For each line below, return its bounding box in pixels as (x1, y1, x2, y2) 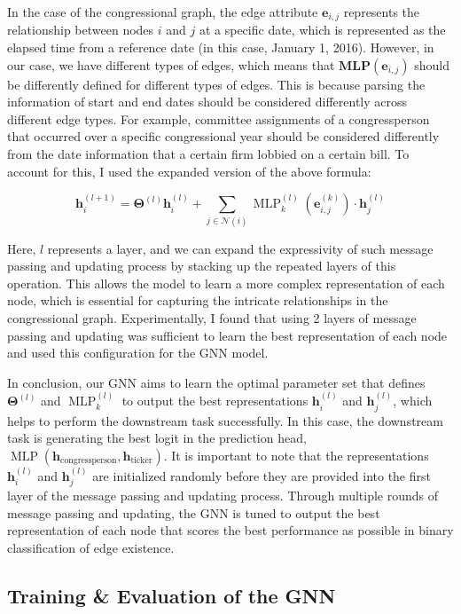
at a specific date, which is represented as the (199, 20, 446, 39)
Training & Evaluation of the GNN (7, 581, 336, 609)
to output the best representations (121, 391, 309, 410)
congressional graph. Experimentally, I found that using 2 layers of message (7, 308, 417, 327)
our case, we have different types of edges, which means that (7, 55, 335, 74)
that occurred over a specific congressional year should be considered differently (7, 127, 440, 146)
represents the (343, 3, 420, 20)
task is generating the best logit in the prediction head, (7, 429, 307, 447)
